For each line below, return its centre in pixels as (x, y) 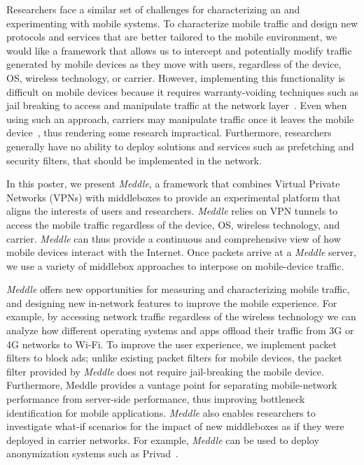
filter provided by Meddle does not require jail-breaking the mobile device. (165, 371)
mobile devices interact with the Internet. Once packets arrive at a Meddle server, (181, 252)
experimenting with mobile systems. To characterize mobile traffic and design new (182, 23)
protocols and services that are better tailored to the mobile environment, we (172, 37)
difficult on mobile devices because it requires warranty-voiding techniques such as (183, 91)
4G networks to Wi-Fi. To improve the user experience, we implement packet (171, 344)
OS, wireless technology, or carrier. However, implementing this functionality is (176, 77)
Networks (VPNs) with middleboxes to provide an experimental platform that (174, 197)
